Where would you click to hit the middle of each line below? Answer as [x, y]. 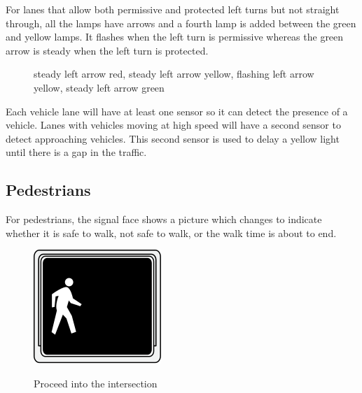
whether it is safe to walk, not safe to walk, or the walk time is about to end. [171, 233]
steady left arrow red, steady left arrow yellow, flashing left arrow [174, 74]
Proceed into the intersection [96, 383]
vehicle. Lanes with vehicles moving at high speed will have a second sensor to [173, 125]
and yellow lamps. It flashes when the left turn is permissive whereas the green [175, 37]
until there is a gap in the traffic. [76, 152]
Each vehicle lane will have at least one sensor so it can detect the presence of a [177, 111]
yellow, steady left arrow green [99, 87]
